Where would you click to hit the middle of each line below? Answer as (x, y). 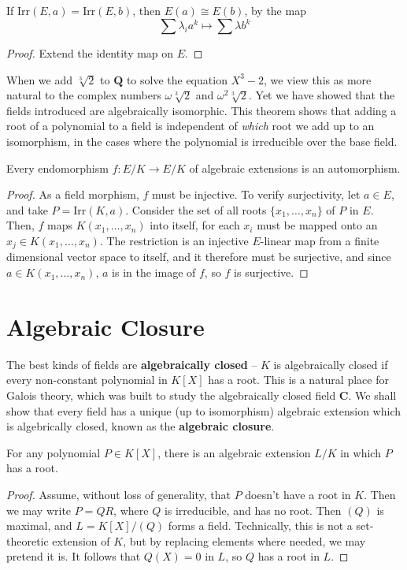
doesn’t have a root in (298, 494)
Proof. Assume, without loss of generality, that (118, 494)
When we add (39, 79)
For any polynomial (54, 452)
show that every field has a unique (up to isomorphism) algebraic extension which (204, 410)
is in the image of (154, 272)
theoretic (28, 540)
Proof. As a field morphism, (73, 194)
